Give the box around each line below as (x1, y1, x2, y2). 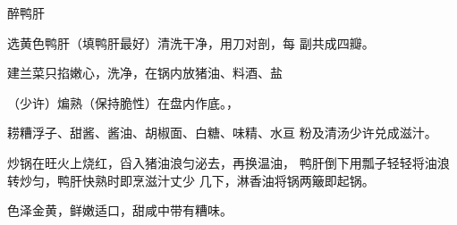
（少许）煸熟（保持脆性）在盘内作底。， (7, 93, 239, 112)
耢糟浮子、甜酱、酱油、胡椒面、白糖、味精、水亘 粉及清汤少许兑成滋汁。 (7, 123, 437, 142)
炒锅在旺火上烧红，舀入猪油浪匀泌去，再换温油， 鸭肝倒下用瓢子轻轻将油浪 (7, 153, 450, 171)
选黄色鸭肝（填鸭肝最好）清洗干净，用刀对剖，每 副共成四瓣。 (7, 33, 375, 52)
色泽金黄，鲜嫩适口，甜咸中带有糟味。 (7, 201, 233, 220)
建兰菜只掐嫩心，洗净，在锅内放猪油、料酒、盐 (7, 63, 283, 82)
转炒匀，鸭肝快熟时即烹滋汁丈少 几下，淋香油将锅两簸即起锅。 (7, 171, 375, 189)
